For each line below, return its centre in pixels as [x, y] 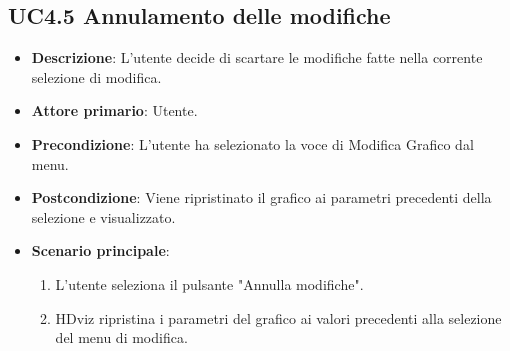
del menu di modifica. [121, 337]
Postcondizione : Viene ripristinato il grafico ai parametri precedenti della [261, 197]
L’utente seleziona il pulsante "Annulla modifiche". [209, 283]
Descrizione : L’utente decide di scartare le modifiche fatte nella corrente [257, 57]
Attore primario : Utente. [114, 110]
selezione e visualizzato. [103, 216]
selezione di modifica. [96, 76]
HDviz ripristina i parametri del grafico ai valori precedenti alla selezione [278, 317]
